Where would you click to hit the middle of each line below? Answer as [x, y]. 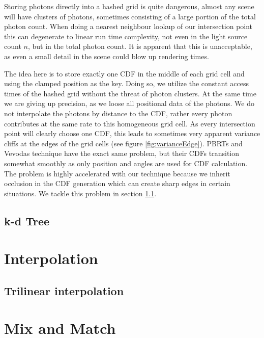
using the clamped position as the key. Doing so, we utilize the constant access [126, 83]
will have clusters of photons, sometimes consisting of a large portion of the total [130, 16]
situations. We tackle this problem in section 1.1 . [80, 193]
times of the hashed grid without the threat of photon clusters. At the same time [130, 93]
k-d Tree [27, 220]
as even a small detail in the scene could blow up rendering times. [107, 56]
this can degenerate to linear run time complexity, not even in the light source [126, 36]
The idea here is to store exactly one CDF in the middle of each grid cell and [124, 73]
